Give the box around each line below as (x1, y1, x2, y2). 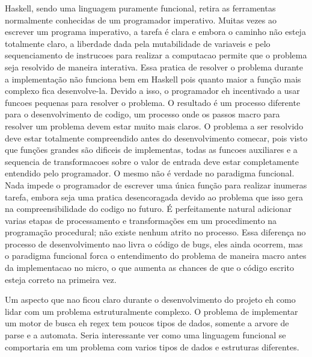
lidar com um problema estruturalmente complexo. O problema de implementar (5, 305, 298, 317)
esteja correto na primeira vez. (5, 273, 117, 285)
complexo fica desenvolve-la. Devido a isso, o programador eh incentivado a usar (5, 84, 300, 97)
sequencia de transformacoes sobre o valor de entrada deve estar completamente (5, 155, 299, 167)
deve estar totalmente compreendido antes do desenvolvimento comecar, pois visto (5, 131, 308, 144)
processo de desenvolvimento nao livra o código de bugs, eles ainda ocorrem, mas (5, 237, 303, 250)
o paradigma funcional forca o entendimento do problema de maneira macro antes (5, 249, 307, 262)
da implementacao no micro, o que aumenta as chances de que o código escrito (5, 261, 294, 274)
